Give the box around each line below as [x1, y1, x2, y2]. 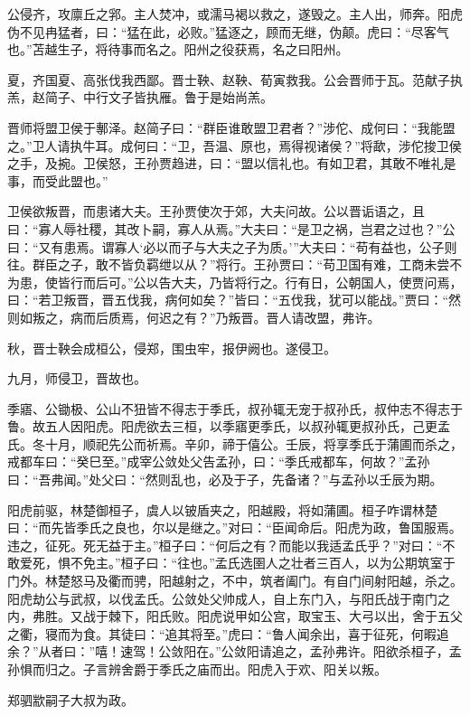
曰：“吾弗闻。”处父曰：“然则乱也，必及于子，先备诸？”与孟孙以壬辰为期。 [7, 470, 443, 489]
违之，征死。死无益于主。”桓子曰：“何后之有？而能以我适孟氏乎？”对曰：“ [7, 535, 443, 554]
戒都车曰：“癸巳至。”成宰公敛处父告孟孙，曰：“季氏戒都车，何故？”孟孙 [7, 452, 430, 471]
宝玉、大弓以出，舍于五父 [310, 607, 463, 626]
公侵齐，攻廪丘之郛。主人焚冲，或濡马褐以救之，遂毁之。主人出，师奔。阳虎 [7, 5, 463, 23]
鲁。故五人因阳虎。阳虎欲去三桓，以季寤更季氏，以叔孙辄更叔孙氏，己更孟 [7, 417, 450, 436]
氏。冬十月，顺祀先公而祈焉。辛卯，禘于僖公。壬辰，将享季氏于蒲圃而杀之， [7, 434, 463, 453]
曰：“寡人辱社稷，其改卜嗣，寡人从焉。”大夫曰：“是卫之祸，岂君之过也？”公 [7, 219, 456, 238]
